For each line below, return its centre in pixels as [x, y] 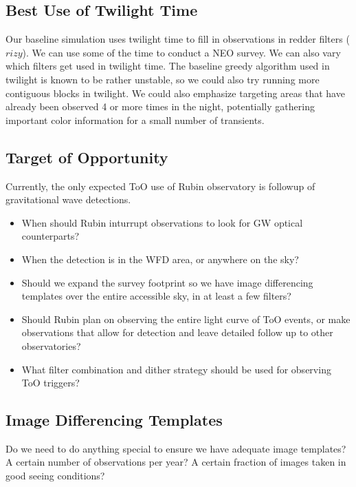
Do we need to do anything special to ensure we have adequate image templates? [176, 448]
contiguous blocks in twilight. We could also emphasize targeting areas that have [175, 93]
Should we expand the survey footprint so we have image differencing [167, 282]
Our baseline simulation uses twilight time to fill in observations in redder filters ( [178, 39]
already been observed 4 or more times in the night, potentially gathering [160, 106]
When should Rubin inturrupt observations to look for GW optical [162, 222]
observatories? [51, 345]
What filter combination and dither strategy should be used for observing [176, 369]
